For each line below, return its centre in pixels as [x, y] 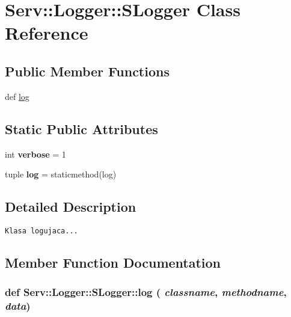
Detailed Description [71, 207]
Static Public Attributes [81, 128]
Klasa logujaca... [41, 231]
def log [17, 96]
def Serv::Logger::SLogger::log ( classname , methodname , [146, 292]
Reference [47, 33]
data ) [18, 306]
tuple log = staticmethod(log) [61, 174]
